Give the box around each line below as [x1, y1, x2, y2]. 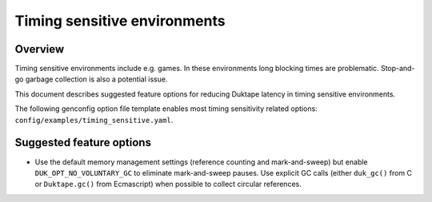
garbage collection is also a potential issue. [25, 74, 168, 84]
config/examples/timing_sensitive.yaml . [14, 115, 174, 125]
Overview [14, 42, 65, 56]
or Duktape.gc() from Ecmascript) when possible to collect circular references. [34, 180, 302, 189]
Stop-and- [380, 64, 415, 73]
